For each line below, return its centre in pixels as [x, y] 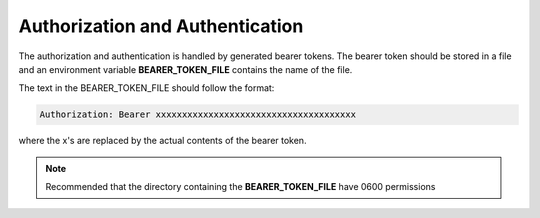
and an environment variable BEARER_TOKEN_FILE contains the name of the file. [185, 69]
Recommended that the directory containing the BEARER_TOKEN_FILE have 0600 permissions [240, 187]
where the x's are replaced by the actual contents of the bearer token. [162, 141]
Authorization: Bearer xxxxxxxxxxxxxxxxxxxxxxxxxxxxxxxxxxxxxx [198, 114]
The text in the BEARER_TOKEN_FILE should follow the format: [146, 88]
